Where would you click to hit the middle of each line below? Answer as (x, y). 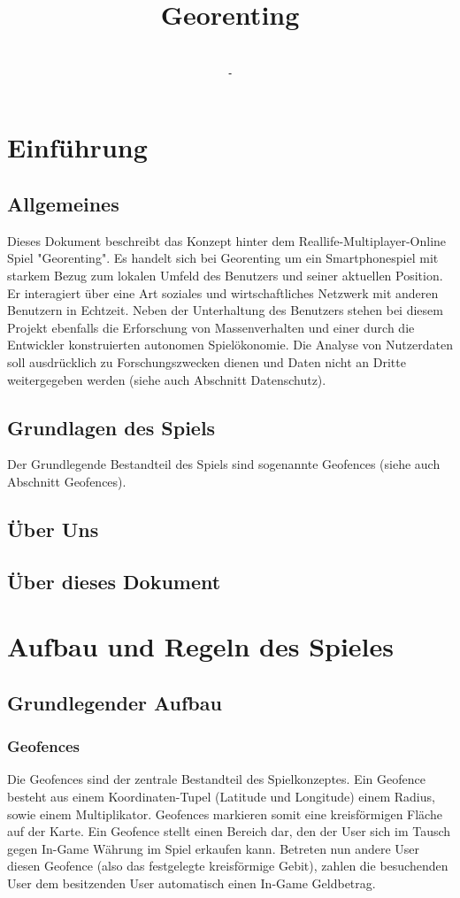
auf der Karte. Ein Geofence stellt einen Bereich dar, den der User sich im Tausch (229, 831)
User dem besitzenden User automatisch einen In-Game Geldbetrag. (192, 883)
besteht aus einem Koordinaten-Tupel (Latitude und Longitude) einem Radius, (221, 797)
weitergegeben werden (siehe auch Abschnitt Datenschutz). (167, 379)
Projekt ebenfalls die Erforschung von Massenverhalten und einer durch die (211, 327)
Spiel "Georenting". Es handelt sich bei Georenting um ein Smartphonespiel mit (223, 258)
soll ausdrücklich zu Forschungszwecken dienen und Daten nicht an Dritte (207, 361)
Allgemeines (63, 203)
